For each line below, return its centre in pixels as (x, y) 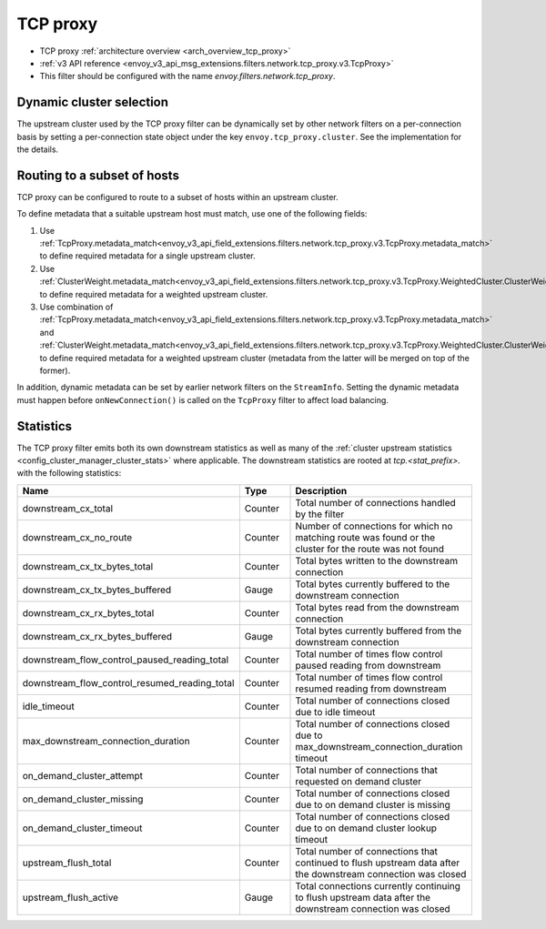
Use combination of (76, 307)
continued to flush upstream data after (377, 863)
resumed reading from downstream (371, 689)
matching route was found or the (365, 537)
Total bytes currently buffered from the (379, 631)
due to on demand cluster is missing (373, 804)
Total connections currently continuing (378, 885)
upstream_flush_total (67, 863)
